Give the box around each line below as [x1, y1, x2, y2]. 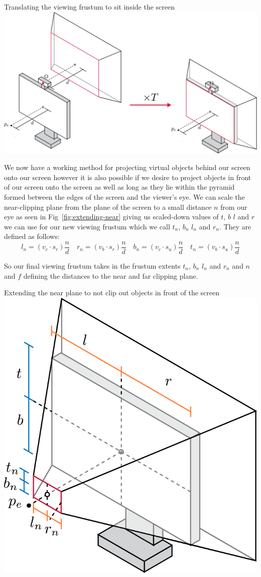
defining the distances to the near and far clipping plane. [23, 270, 198, 281]
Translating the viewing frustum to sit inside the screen [4, 2, 175, 12]
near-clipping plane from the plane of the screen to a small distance [4, 201, 212, 212]
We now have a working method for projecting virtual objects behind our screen [4, 162, 250, 173]
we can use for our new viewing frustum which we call [4, 221, 170, 231]
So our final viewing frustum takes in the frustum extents [4, 261, 181, 271]
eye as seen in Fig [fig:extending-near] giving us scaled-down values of [4, 211, 219, 222]
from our [220, 201, 247, 212]
